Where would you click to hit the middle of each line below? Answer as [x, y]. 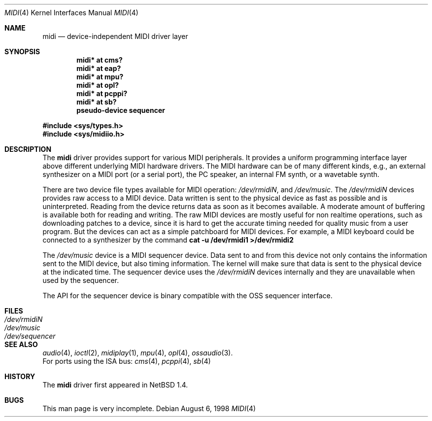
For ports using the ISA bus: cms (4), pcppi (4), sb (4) [127, 361]
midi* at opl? [98, 85]
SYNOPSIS [22, 52]
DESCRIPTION [28, 149]
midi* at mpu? [100, 77]
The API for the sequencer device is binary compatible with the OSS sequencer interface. [188, 296]
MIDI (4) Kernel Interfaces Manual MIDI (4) [71, 13]
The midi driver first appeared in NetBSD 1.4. [115, 385]
